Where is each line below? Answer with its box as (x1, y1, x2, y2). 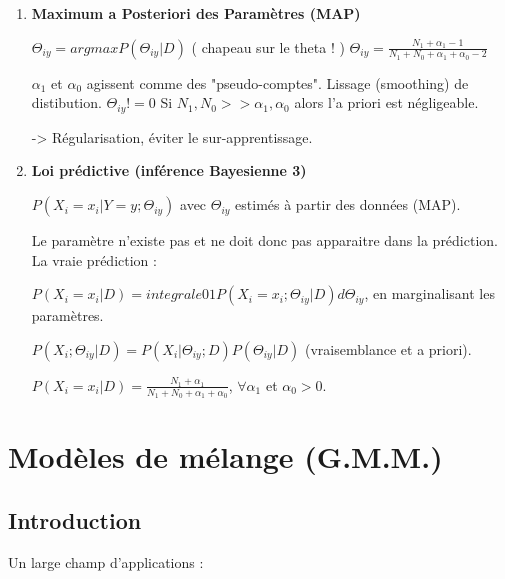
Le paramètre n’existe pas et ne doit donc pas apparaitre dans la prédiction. (31, 230, 498, 251)
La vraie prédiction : (31, 249, 157, 270)
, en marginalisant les (364, 283, 495, 304)
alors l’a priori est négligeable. (294, 92, 479, 113)
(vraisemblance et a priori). (305, 338, 472, 359)
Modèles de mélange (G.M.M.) (8, 436, 443, 477)
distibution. (31, 92, 102, 113)
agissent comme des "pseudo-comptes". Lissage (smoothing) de (86, 72, 469, 93)
